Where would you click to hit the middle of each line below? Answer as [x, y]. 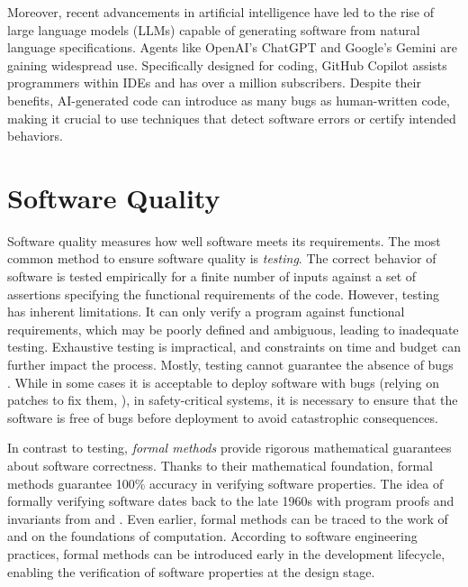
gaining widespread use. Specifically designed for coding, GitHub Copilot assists [227, 64]
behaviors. [35, 136]
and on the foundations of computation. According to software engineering [212, 536]
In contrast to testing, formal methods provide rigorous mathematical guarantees [229, 448]
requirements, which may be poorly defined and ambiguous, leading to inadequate [233, 329]
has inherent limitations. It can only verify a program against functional [206, 312]
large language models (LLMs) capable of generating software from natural [214, 29]
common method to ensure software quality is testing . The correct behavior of [222, 258]
